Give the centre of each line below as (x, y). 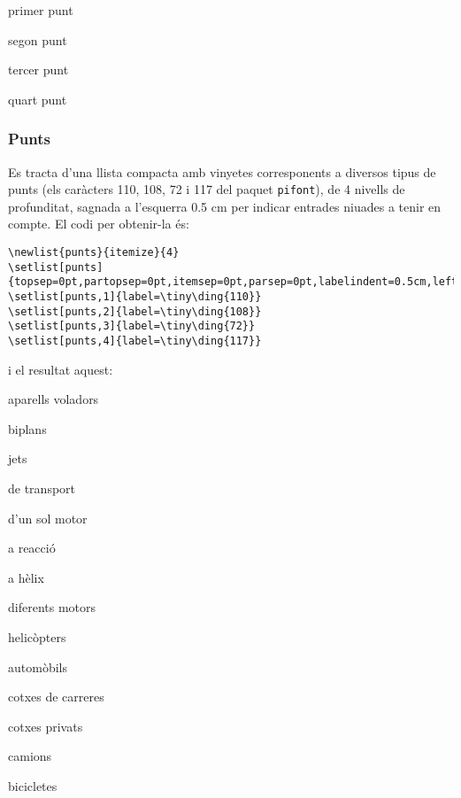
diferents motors (52, 607)
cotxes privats (46, 726)
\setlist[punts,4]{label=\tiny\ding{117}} (135, 341)
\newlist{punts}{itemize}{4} (94, 253)
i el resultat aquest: (61, 369)
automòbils (38, 666)
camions (30, 756)
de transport (42, 488)
